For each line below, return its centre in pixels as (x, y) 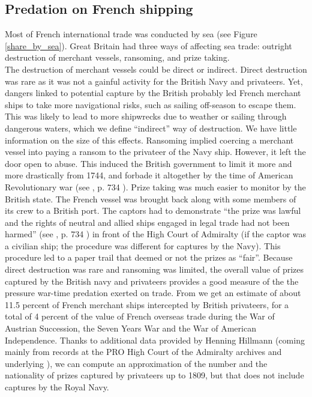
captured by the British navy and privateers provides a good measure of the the (152, 281)
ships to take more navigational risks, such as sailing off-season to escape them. (151, 104)
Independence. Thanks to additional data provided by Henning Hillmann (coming (155, 340)
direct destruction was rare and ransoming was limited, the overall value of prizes (154, 269)
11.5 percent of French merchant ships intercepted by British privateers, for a (147, 304)
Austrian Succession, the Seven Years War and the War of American (130, 328)
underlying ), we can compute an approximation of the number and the (136, 363)
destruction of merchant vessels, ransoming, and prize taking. (117, 57)
